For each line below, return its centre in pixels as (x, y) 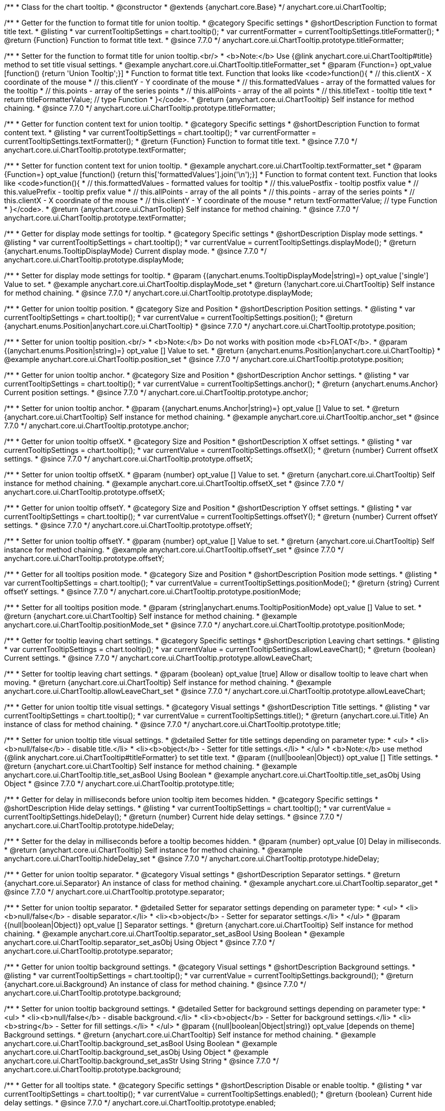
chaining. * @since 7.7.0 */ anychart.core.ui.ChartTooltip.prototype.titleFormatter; (140, 108)
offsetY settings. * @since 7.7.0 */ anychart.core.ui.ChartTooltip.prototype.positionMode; (152, 591)
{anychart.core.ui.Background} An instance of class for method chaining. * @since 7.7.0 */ (155, 984)
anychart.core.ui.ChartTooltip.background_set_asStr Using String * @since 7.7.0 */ (141, 1061)
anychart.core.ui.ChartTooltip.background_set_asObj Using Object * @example (136, 1052)
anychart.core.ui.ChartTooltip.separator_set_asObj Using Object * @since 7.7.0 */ (140, 942)
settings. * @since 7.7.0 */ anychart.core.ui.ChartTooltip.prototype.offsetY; (128, 525)
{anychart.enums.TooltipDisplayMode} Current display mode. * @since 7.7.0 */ (135, 251)
